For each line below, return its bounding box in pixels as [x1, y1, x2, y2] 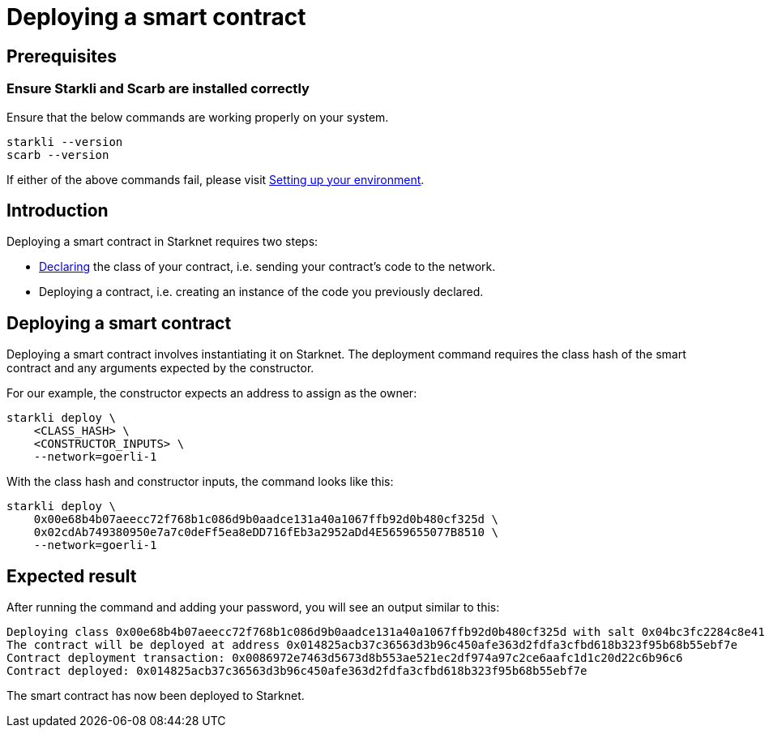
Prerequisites [6, 45, 117, 67]
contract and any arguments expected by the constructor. [6, 361, 314, 376]
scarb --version [6, 148, 109, 161]
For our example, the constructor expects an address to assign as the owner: [6, 386, 417, 401]
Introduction [6, 200, 109, 221]
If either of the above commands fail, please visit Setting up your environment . [6, 172, 425, 187]
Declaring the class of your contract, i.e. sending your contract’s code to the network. [39, 260, 496, 274]
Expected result [6, 565, 137, 586]
